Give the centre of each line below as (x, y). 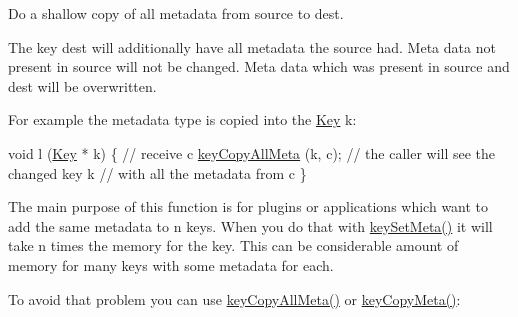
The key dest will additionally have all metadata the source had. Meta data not (252, 46)
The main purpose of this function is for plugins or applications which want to (248, 206)
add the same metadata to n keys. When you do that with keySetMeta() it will (250, 225)
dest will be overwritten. (82, 85)
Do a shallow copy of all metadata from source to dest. (176, 13)
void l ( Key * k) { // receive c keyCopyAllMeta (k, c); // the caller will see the (252, 152)
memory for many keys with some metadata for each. (171, 264)
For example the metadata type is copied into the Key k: (182, 119)
